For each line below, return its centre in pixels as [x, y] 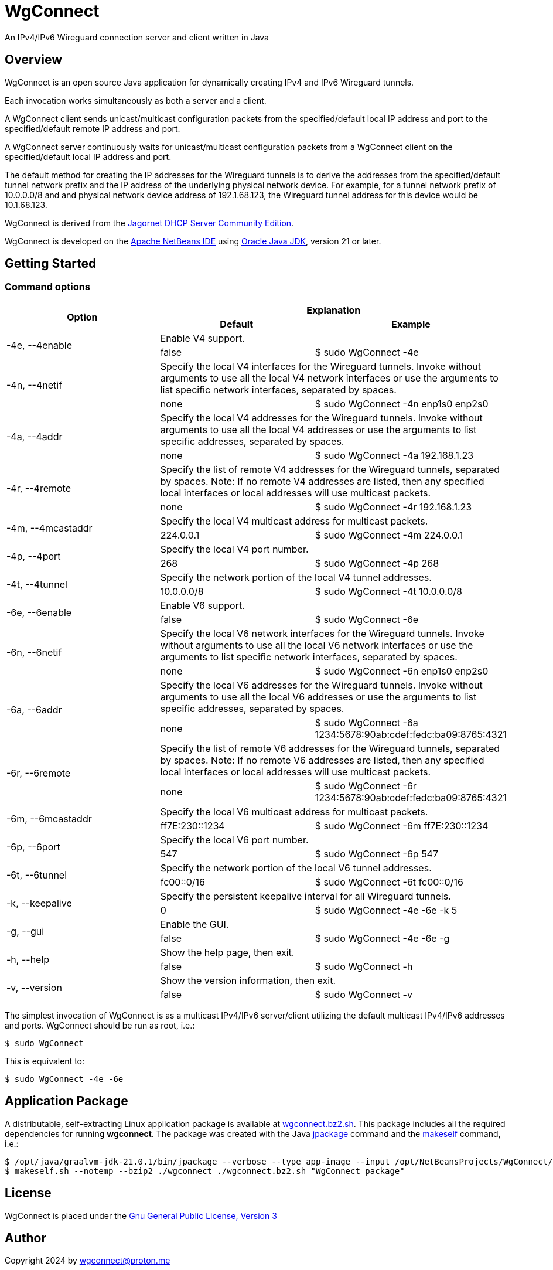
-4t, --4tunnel [37, 584]
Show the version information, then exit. [248, 980]
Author [25, 1238]
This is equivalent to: [45, 1061]
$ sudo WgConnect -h [364, 966]
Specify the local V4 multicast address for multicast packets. [294, 521]
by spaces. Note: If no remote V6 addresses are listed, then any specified [322, 760]
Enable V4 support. [202, 338]
